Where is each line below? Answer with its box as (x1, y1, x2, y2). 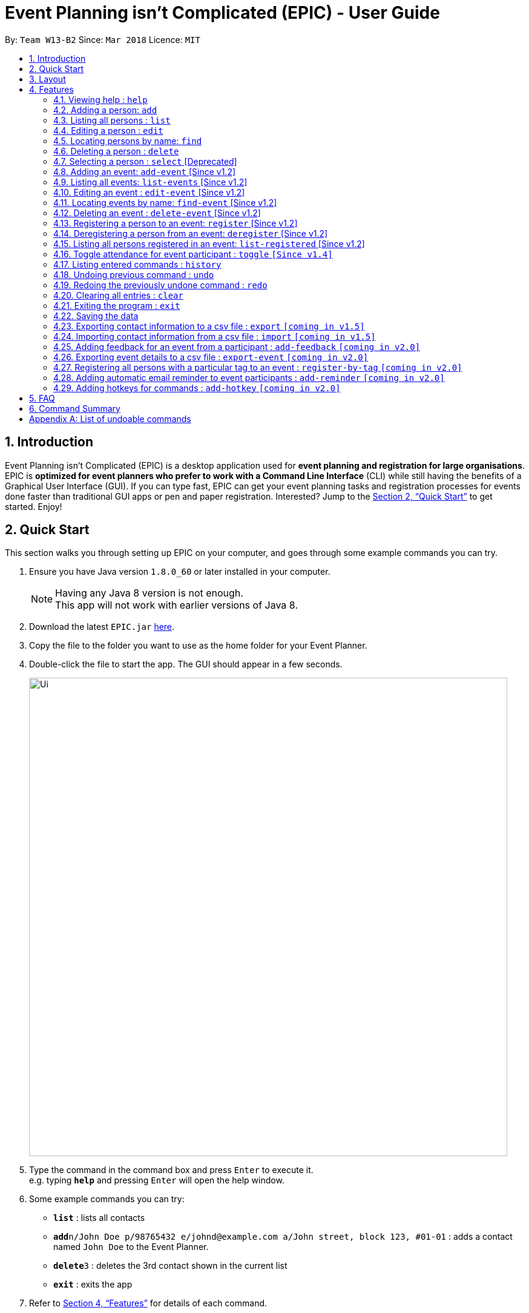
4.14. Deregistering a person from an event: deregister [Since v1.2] (53, 228, 328, 239)
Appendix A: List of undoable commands (29, 413, 191, 424)
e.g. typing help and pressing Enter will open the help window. (29, 1175, 284, 1186)
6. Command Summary (29, 403, 120, 414)
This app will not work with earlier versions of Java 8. (55, 599, 298, 612)
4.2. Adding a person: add (53, 104, 157, 115)
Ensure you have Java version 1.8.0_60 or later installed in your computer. (29, 566, 330, 577)
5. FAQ (29, 392, 55, 403)
